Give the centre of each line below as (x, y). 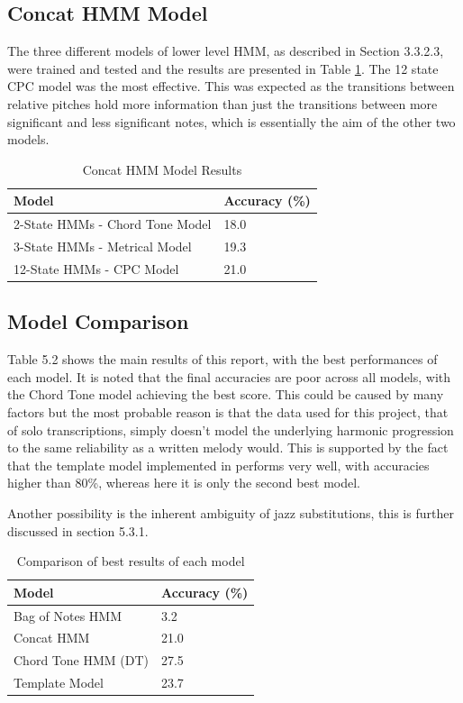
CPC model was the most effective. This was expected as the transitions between (231, 86)
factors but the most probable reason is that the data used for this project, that (228, 411)
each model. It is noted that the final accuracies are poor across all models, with (229, 376)
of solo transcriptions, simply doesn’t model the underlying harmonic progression (231, 429)
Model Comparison (98, 321)
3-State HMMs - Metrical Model (103, 247)
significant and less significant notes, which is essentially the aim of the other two (231, 121)
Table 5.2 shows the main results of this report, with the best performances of (222, 359)
